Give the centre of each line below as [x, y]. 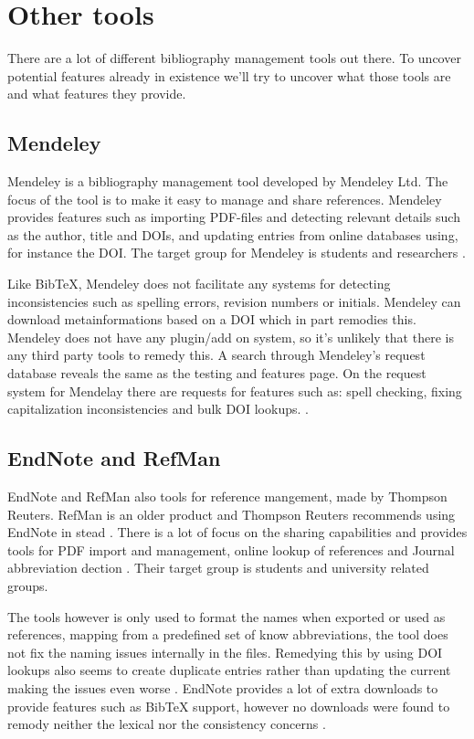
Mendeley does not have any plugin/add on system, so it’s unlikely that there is [231, 337]
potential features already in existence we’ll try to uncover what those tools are [229, 75]
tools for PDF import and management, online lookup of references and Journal [231, 549]
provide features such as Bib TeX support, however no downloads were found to [229, 706]
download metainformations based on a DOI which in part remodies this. [212, 319]
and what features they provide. [97, 94]
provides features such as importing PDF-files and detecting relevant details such [234, 217]
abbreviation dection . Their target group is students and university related [218, 568]
